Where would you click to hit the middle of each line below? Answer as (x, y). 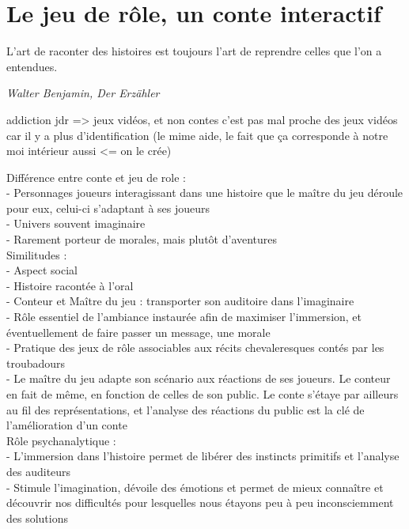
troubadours (36, 363)
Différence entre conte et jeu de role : (96, 177)
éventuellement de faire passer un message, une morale (138, 332)
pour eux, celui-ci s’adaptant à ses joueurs (108, 208)
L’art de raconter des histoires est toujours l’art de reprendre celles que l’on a (194, 51)
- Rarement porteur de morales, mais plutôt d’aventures (142, 239)
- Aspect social (42, 270)
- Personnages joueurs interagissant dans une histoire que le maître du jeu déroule (205, 193)
